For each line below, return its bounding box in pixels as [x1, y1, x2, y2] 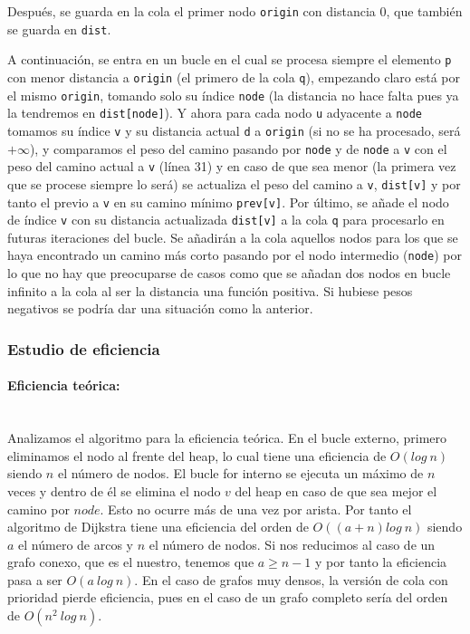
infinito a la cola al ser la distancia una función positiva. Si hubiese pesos [7, 281, 413, 300]
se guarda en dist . [7, 19, 111, 38]
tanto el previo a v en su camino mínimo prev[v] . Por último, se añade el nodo [7, 192, 449, 211]
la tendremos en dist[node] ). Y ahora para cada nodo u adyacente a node [7, 103, 422, 122]
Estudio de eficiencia [7, 337, 160, 360]
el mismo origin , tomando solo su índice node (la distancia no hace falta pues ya [7, 85, 459, 104]
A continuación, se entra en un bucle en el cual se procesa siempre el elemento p [7, 50, 452, 69]
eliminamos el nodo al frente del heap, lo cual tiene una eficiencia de [7, 446, 387, 465]
